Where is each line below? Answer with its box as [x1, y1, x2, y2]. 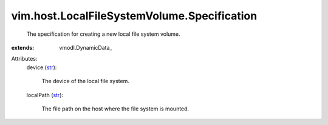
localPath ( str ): [26, 91, 64, 98]
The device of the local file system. [41, 78, 130, 85]
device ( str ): [26, 64, 57, 71]
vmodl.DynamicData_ [59, 44, 112, 51]
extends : [11, 44, 35, 51]
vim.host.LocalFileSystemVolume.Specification [11, 9, 258, 22]
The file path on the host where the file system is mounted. [41, 105, 190, 112]
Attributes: [11, 55, 38, 62]
